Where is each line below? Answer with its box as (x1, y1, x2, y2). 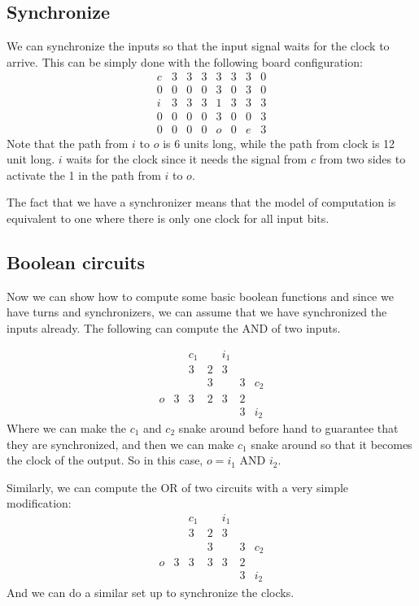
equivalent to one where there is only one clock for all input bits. (7, 209, 330, 226)
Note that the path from (7, 134, 129, 151)
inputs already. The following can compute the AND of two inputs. (7, 319, 341, 336)
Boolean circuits (7, 249, 146, 274)
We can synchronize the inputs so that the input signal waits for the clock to (7, 37, 390, 54)
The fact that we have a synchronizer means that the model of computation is (7, 194, 396, 211)
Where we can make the (7, 420, 126, 437)
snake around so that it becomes (251, 435, 412, 452)
